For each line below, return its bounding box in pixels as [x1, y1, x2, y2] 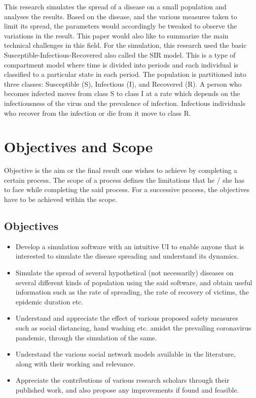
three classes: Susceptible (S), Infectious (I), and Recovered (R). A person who [4, 78, 242, 89]
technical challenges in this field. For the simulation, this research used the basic [4, 40, 247, 50]
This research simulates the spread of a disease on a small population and [4, 1, 227, 11]
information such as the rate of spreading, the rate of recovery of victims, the [15, 287, 249, 297]
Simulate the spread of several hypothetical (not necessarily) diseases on [15, 267, 234, 278]
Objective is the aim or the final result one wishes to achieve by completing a [4, 165, 237, 175]
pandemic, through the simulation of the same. [15, 332, 157, 342]
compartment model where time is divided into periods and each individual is [4, 59, 238, 69]
